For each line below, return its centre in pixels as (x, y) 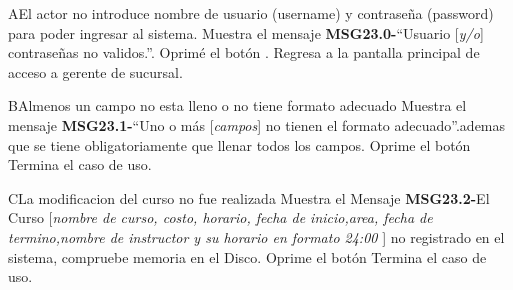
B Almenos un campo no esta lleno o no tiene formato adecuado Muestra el (237, 105)
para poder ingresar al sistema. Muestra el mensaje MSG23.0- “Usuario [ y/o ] (246, 32)
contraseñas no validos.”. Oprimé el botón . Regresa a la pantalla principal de (244, 52)
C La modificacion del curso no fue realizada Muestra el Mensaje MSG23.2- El (249, 197)
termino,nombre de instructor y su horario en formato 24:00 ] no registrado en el (256, 236)
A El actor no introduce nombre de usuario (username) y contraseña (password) (251, 13)
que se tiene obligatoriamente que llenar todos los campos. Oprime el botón (239, 144)
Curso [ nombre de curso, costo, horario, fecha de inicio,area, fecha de (220, 217)
